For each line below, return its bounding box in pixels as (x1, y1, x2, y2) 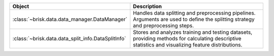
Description (132, 3, 162, 10)
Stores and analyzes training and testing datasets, (132, 29, 253, 35)
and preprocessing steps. (132, 22, 194, 29)
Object (12, 3, 29, 10)
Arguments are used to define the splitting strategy (132, 16, 255, 23)
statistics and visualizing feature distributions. (132, 41, 243, 48)
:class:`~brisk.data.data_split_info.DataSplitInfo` (12, 35, 126, 42)
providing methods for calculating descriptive (132, 35, 242, 42)
